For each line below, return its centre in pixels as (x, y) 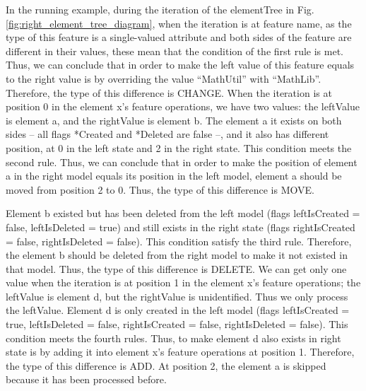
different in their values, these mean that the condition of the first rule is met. (175, 51)
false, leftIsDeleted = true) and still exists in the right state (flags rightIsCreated (181, 227)
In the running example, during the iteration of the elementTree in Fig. (160, 9)
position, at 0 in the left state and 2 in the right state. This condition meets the (179, 147)
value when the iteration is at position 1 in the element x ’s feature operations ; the (183, 282)
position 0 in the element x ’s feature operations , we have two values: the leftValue (183, 106)
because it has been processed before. (86, 379)
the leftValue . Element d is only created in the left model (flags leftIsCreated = (178, 310)
